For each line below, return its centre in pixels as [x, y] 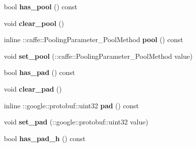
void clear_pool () [34, 23]
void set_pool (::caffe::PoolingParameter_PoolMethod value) [98, 56]
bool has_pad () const [40, 72]
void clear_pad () [33, 88]
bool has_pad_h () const [45, 138]
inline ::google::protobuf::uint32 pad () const [71, 105]
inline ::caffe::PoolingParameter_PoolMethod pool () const [94, 39]
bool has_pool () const [41, 6]
